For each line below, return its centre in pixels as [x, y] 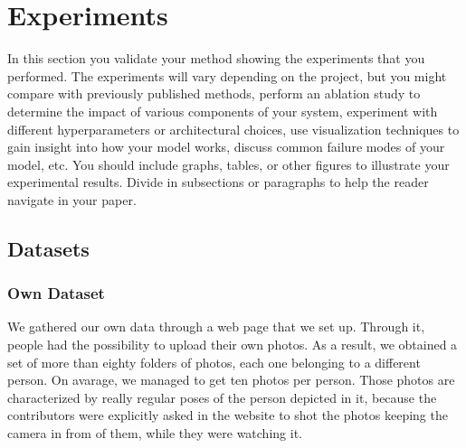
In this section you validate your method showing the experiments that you [216, 58]
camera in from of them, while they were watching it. [155, 433]
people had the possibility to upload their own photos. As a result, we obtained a [233, 345]
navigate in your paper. [72, 199]
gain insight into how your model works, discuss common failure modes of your [226, 147]
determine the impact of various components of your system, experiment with [223, 111]
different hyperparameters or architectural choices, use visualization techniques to [233, 129]
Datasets [48, 248]
